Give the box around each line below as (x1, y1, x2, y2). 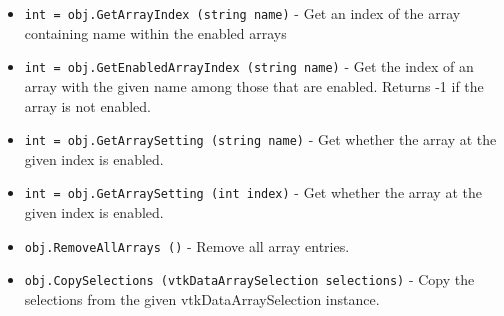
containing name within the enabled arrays (24, 22, 287, 43)
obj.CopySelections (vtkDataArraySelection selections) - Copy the (24, 269, 475, 290)
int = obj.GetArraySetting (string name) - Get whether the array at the (24, 129, 497, 150)
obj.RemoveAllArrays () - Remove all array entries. (24, 235, 350, 256)
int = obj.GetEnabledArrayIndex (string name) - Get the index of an (24, 56, 474, 77)
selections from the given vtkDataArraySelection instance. (24, 288, 380, 309)
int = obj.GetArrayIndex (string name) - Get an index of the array (24, 3, 461, 23)
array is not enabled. (24, 95, 151, 116)
